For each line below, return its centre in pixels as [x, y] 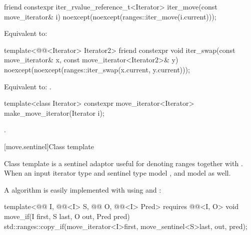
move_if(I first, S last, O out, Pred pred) [67, 216]
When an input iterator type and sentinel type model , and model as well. [117, 173]
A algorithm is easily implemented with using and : [83, 189]
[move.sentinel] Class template [49, 146]
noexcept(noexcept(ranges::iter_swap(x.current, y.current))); [97, 69]
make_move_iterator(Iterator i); [54, 113]
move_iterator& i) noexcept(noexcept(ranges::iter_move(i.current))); [110, 16]
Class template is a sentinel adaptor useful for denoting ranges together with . [123, 163]
